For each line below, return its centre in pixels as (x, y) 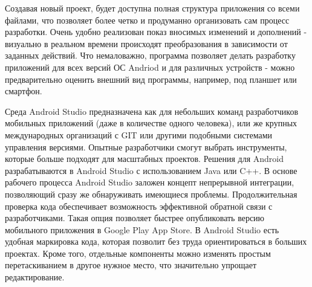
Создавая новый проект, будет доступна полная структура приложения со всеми (152, 8)
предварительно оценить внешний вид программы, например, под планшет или (151, 79)
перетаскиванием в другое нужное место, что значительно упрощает (131, 265)
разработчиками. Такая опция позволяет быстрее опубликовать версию (135, 218)
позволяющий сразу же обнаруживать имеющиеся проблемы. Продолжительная (151, 194)
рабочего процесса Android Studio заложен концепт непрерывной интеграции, (150, 182)
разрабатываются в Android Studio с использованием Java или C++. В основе (151, 170)
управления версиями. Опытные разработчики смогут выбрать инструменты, (146, 147)
